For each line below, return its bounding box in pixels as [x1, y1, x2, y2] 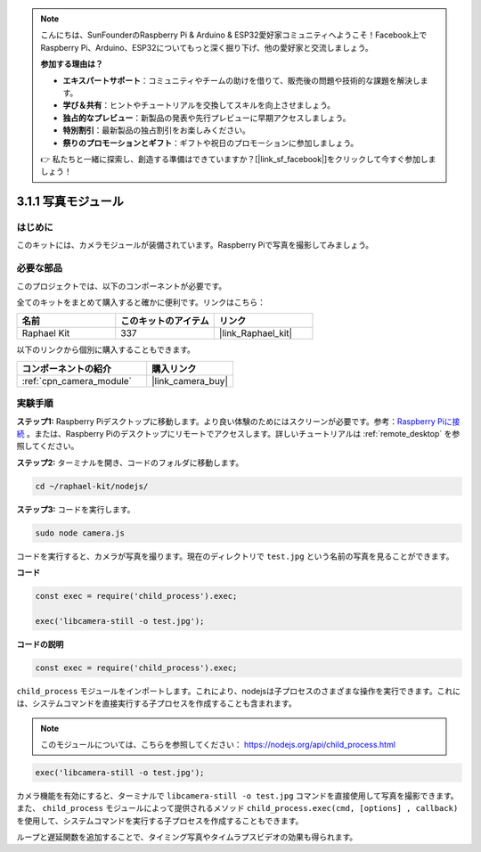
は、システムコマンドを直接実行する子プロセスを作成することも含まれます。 [16, 698, 298, 709]
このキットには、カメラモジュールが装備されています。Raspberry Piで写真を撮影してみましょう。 [16, 240, 374, 250]
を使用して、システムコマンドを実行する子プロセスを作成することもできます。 [16, 815, 304, 826]
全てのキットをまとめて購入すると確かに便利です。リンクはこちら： [16, 297, 266, 307]
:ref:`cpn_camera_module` [21, 374, 133, 387]
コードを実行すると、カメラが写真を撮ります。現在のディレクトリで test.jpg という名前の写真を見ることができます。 [16, 551, 454, 561]
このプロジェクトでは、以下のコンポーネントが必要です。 [16, 281, 227, 291]
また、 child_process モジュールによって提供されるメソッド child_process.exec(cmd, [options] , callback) [16, 803, 459, 814]
